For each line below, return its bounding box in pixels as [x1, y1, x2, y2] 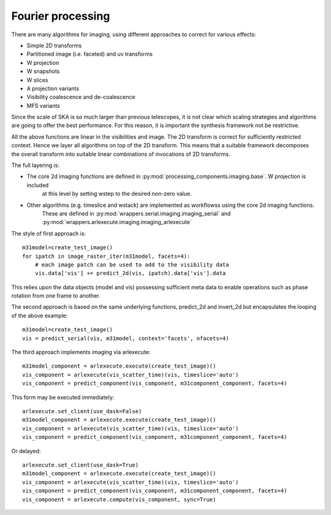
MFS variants [26, 102, 61, 109]
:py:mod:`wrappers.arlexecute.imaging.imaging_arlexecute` [42, 219, 192, 226]
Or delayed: [11, 447, 41, 454]
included [26, 181, 49, 188]
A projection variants [26, 85, 80, 92]
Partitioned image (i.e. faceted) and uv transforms [26, 50, 153, 58]
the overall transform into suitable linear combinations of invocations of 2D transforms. [11, 150, 230, 158]
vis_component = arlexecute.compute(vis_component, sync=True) [22, 496, 216, 503]
